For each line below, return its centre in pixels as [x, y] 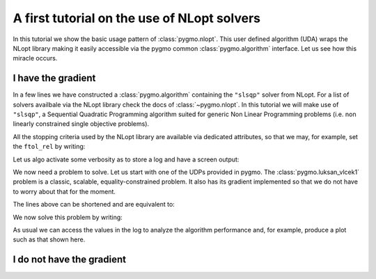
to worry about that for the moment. [64, 191]
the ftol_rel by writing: [49, 147]
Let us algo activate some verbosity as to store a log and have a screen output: [126, 159]
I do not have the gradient [70, 260]
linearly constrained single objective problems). [81, 124]
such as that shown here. [49, 239]
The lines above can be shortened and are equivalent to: [94, 205]
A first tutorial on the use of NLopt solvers [137, 18]
